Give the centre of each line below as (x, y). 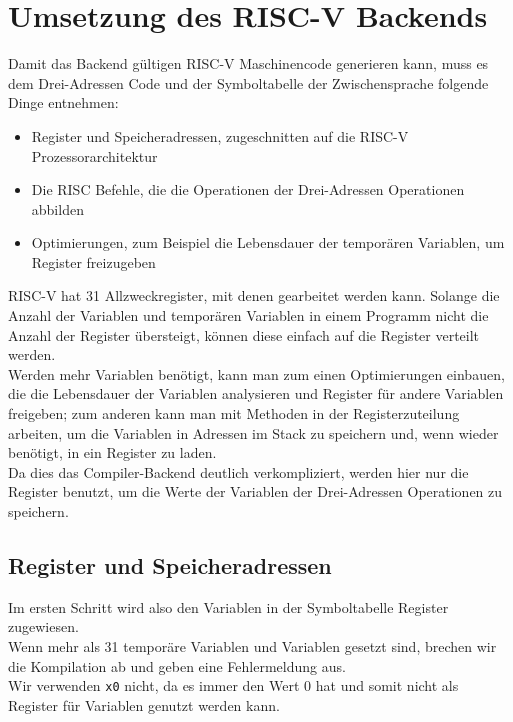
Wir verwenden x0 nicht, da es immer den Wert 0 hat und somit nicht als (233, 685)
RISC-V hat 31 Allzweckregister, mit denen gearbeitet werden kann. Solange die (254, 295)
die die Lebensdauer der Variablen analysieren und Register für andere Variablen (256, 393)
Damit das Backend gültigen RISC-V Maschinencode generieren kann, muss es (248, 63)
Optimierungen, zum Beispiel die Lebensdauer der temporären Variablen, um (268, 242)
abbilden (57, 208)
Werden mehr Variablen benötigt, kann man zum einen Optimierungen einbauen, (256, 373)
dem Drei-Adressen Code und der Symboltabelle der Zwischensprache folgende (248, 82)
